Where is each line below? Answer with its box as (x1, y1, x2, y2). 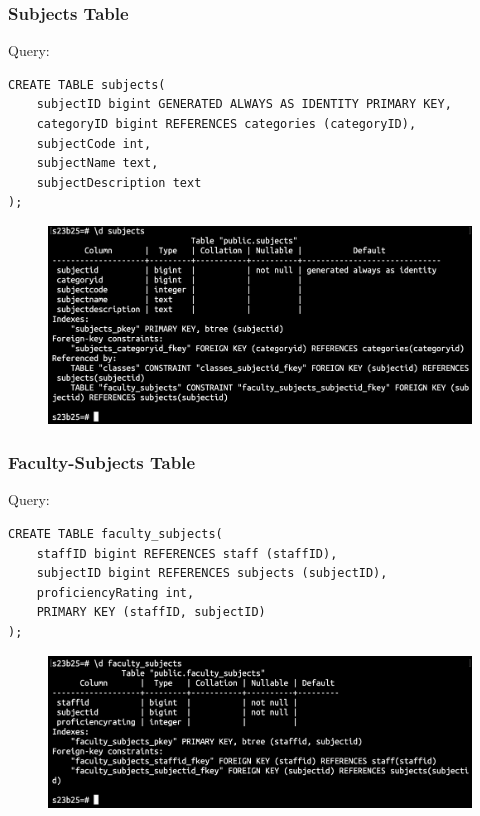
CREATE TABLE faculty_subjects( (8, 527, 223, 542)
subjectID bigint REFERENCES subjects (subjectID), (36, 566, 388, 581)
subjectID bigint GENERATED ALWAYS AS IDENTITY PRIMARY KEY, (36, 97, 452, 112)
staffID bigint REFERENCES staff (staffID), (36, 546, 338, 561)
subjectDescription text (36, 175, 202, 190)
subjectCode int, (36, 136, 152, 151)
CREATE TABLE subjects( (8, 77, 166, 92)
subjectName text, (36, 156, 159, 171)
